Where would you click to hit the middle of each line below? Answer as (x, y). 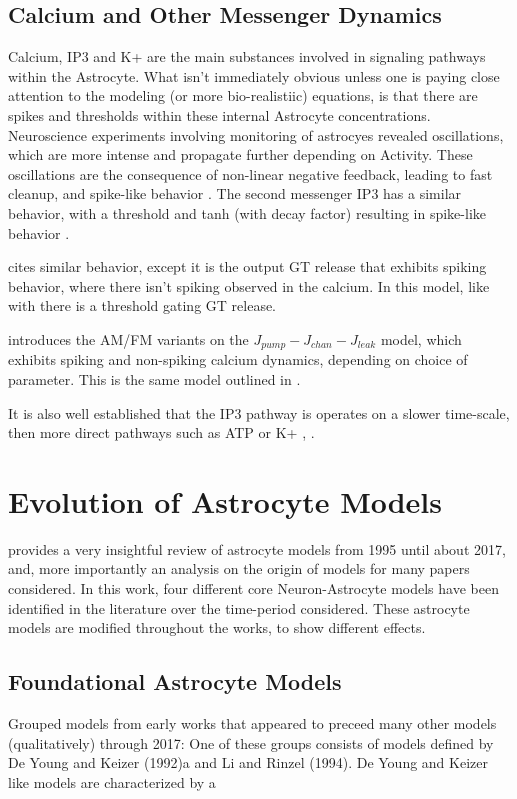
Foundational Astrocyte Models (175, 681)
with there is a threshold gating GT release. (142, 305)
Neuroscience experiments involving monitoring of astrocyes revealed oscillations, (256, 134)
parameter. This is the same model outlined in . (154, 378)
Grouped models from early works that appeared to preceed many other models (252, 723)
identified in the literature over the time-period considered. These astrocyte (239, 607)
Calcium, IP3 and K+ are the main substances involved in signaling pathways (247, 56)
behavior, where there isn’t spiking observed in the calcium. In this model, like (249, 285)
